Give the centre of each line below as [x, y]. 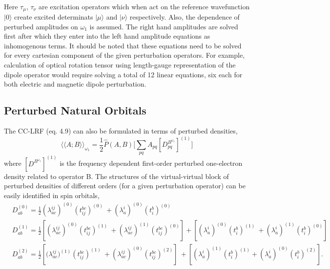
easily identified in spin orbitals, [52, 195]
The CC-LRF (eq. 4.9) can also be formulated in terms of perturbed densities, [121, 131]
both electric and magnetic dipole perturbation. [75, 84]
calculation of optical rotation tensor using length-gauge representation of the [120, 65]
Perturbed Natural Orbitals [75, 110]
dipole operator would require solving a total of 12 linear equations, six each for [123, 74]
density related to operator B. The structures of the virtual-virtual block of [116, 176]
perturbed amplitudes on [41, 26]
